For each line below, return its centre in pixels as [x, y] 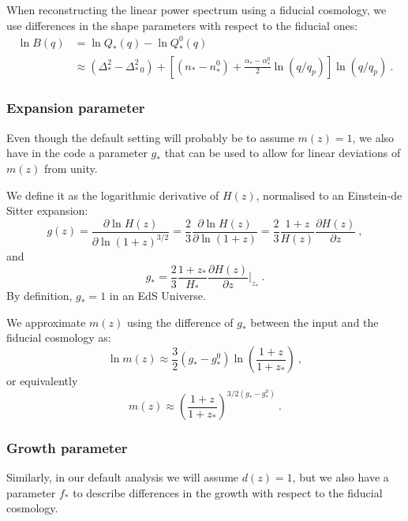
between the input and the [314, 322]
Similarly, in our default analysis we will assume [123, 477]
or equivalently [42, 381]
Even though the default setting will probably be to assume [150, 137]
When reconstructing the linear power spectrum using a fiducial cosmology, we [197, 9]
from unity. [71, 168]
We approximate [46, 322]
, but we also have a [341, 477]
